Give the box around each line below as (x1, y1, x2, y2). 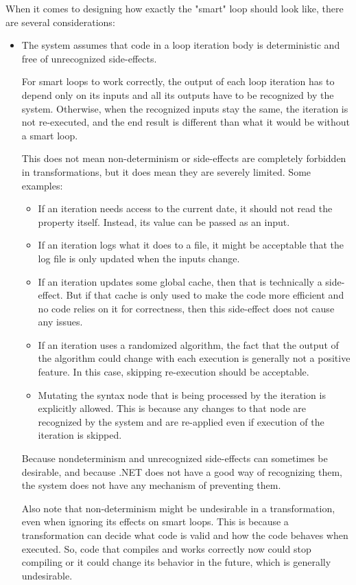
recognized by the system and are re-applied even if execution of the (38, 414, 324, 428)
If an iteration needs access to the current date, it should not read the (38, 201, 333, 216)
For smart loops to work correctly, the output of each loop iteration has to (21, 74, 335, 89)
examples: (21, 178, 63, 192)
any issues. (38, 314, 83, 329)
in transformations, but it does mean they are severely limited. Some (21, 164, 311, 179)
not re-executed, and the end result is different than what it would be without (21, 115, 351, 129)
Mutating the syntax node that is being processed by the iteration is (38, 387, 326, 402)
